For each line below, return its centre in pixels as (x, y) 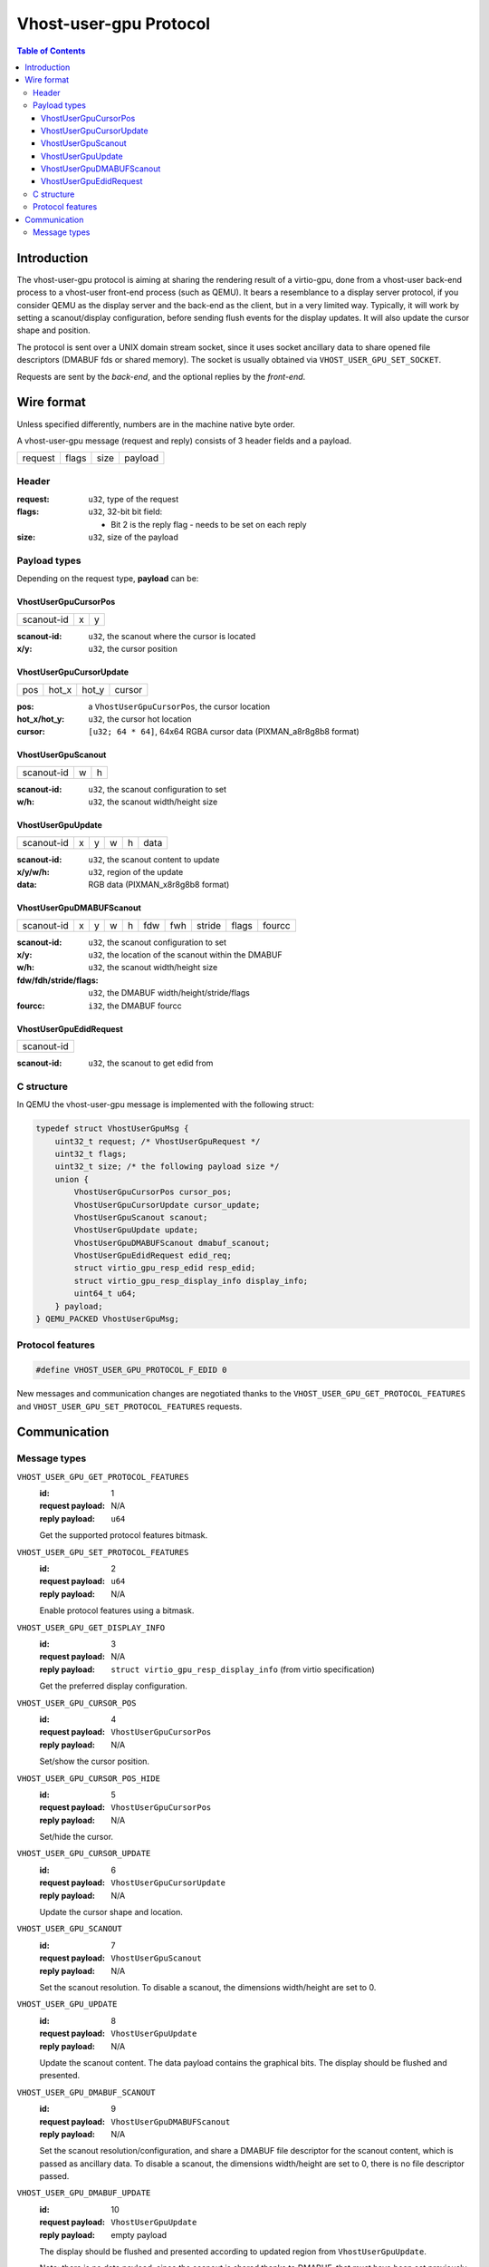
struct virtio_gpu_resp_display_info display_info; (191, 1280)
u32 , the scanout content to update (154, 859)
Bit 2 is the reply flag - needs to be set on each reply (209, 524)
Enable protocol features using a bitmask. (117, 1610)
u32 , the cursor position (133, 649)
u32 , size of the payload (133, 537)
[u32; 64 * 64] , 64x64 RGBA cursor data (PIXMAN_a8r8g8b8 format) (224, 732)
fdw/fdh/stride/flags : (58, 980)
